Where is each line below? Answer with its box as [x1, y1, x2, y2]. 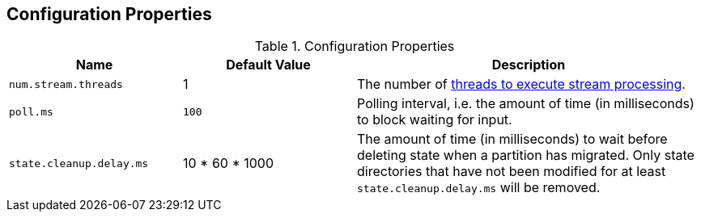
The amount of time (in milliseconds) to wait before [357, 131, 668, 148]
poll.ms [9, 105, 53, 118]
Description [491, 57, 566, 73]
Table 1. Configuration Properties [254, 38, 455, 55]
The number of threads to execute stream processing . [357, 76, 686, 93]
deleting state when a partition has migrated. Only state [357, 147, 695, 164]
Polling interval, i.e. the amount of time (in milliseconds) [357, 95, 695, 112]
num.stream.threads [9, 78, 123, 90]
